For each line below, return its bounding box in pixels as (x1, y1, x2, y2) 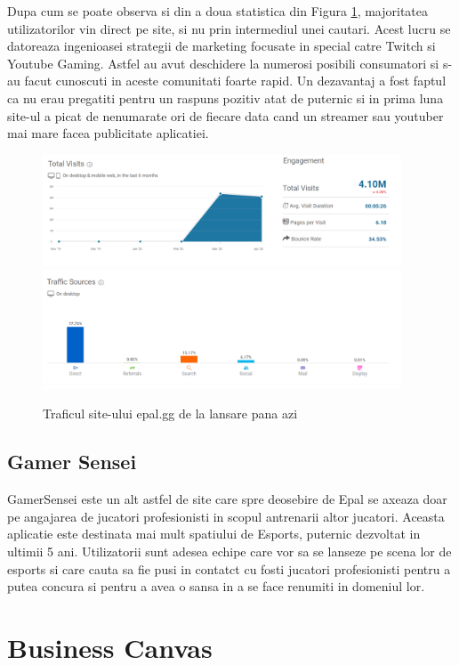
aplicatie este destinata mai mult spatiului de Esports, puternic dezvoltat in (7, 524, 421, 543)
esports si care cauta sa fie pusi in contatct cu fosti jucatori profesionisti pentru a (7, 559, 451, 578)
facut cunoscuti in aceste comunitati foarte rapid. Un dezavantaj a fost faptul (24, 71, 447, 90)
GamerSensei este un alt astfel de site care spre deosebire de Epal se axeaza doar (7, 490, 447, 508)
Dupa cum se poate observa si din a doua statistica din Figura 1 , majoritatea (7, 2, 429, 20)
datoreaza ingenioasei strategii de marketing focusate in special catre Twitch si (7, 36, 436, 55)
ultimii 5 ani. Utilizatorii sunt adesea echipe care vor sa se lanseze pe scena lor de (7, 541, 452, 560)
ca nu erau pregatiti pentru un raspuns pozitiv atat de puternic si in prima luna (7, 88, 444, 107)
